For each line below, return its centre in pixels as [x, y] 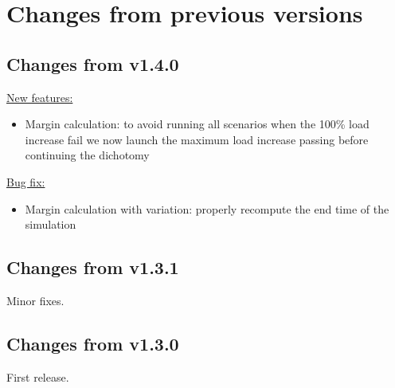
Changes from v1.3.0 [93, 343]
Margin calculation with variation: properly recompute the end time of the [207, 208]
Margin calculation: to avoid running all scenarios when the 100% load [197, 124]
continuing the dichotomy [87, 155]
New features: [40, 97]
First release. [38, 376]
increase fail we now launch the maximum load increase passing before [197, 139]
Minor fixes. [35, 300]
